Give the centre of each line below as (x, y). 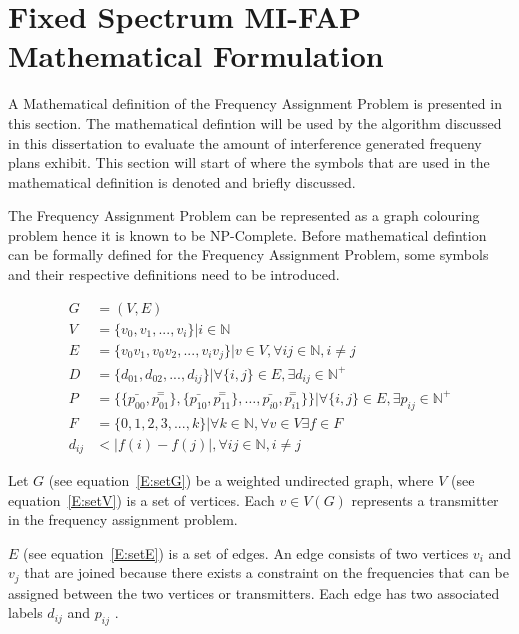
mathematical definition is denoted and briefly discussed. (182, 181)
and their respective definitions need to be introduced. (174, 274)
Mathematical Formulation (196, 55)
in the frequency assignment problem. (123, 519)
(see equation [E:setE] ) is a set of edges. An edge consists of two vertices (246, 552)
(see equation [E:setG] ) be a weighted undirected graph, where (241, 480)
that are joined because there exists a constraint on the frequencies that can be (266, 572)
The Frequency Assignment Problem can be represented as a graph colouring (244, 215)
